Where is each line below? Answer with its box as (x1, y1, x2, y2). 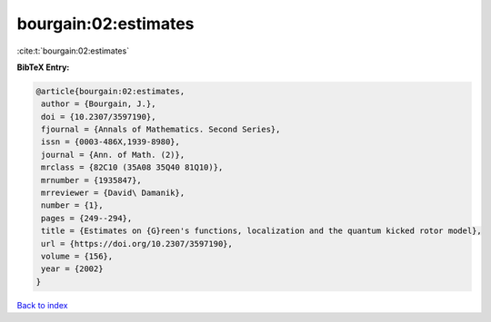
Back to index (16, 299, 68, 310)
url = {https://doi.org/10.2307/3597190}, (41, 239, 234, 249)
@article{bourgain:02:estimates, (35, 86, 185, 96)
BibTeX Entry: (16, 62, 70, 73)
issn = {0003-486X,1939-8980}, (41, 137, 181, 147)
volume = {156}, (41, 251, 114, 261)
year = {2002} (41, 264, 104, 274)
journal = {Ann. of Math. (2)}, (41, 150, 185, 160)
